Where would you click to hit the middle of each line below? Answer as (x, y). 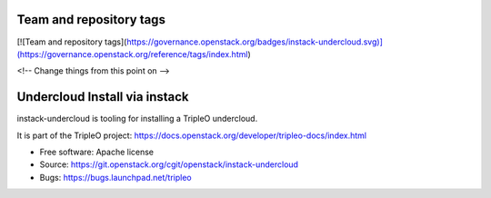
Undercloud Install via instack (103, 97)
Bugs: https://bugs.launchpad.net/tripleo (115, 177)
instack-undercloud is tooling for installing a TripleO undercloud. (137, 119)
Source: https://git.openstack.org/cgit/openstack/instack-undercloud (169, 164)
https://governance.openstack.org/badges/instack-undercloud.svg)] (255, 42)
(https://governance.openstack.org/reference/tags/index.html (132, 54)
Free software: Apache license (97, 152)
